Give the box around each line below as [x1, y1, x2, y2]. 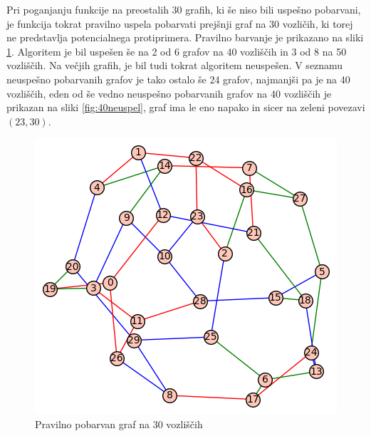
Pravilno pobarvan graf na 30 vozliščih [35, 416, 203, 431]
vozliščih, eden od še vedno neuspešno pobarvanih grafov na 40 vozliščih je [6, 85, 332, 100]
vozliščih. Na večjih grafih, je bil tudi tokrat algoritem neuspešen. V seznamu [6, 58, 343, 73]
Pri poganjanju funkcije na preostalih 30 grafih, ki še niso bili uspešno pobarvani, [6, 2, 361, 16]
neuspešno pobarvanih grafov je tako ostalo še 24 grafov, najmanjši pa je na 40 [6, 71, 350, 86]
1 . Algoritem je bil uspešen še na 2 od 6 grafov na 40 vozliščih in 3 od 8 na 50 [6, 43, 347, 58]
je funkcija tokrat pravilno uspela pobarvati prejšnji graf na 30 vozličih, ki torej [6, 16, 353, 31]
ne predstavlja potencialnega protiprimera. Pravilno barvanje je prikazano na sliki [6, 30, 364, 45]
